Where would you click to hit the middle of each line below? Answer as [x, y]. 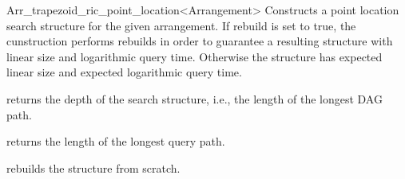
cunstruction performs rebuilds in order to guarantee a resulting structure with [200, 41]
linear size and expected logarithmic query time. [124, 72]
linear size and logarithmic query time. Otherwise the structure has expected [195, 56]
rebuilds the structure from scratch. [93, 167]
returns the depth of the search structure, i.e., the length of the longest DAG [195, 98]
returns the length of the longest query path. [116, 141]
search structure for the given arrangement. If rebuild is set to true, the [181, 25]
